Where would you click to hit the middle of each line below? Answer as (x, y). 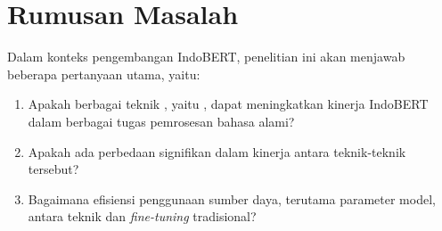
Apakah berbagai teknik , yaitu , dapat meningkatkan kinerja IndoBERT (228, 104)
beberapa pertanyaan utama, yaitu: (104, 74)
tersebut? (53, 169)
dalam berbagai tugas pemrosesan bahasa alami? (161, 121)
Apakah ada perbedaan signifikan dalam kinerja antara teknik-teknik (217, 151)
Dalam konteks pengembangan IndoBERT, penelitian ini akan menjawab (206, 57)
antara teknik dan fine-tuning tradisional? (142, 216)
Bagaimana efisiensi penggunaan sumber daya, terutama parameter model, (232, 198)
